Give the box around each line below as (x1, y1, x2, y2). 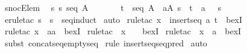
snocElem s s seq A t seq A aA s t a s (4, 1, 222, 13)
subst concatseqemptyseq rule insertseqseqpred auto (4, 36, 207, 49)
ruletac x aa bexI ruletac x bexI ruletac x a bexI (4, 25, 242, 37)
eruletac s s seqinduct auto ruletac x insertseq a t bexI (4, 13, 243, 25)
